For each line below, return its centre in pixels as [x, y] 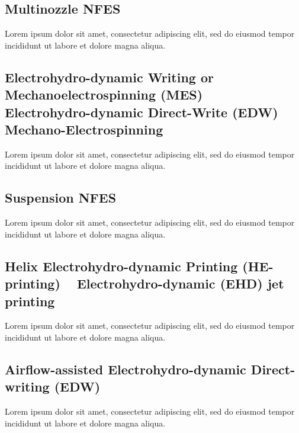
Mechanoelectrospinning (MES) [104, 94]
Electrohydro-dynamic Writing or [109, 77]
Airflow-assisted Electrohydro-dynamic [126, 369]
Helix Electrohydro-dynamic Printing [121, 266]
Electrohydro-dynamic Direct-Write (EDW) [142, 112]
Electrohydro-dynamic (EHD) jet [180, 283]
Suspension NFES [61, 198]
